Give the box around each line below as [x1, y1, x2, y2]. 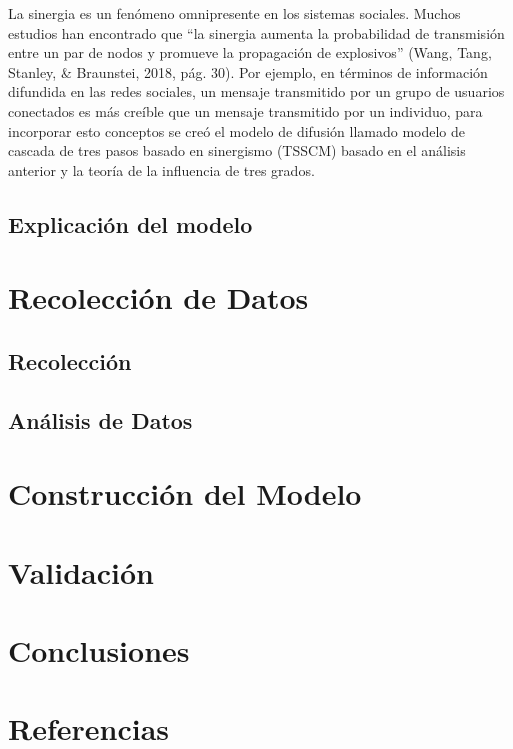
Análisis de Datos [8, 404, 193, 435]
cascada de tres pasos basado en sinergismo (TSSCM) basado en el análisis [8, 140, 466, 161]
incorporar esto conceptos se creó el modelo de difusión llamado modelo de [8, 120, 465, 141]
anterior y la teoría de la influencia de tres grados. [8, 159, 315, 180]
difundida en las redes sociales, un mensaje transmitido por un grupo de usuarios [8, 81, 505, 102]
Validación [8, 551, 154, 592]
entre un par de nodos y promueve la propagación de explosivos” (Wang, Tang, [8, 42, 492, 63]
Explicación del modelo [8, 208, 253, 239]
